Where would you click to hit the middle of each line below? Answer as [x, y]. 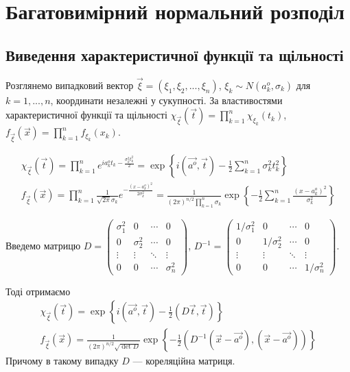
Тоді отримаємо [38, 291]
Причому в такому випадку [62, 361]
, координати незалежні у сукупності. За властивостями [166, 100]
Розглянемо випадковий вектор [70, 85]
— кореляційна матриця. [184, 361]
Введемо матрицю [43, 246]
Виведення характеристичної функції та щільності [175, 54]
